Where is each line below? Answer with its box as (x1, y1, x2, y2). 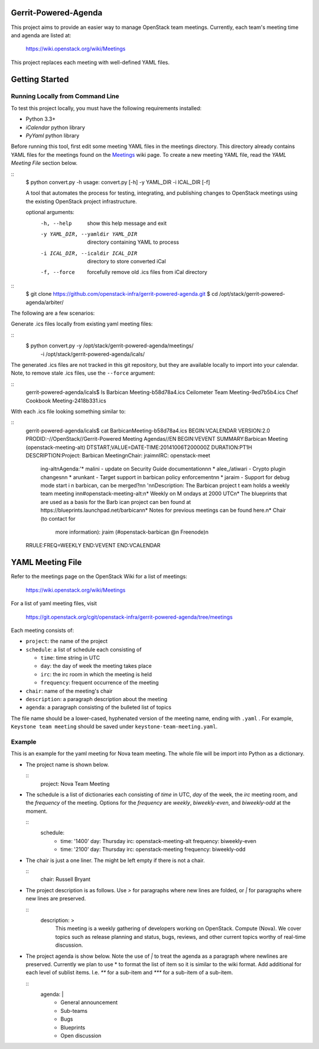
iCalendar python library (25, 124, 86, 131)
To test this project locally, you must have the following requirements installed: (11, 104, 202, 112)
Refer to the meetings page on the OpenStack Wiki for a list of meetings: (11, 573, 187, 580)
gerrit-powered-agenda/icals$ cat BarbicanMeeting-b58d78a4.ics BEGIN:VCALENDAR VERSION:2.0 (25, 427, 271, 434)
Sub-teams (60, 1007, 88, 1014)
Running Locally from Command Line (11, 92, 119, 101)
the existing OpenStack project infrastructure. (25, 198, 137, 205)
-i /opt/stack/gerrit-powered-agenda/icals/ (40, 350, 145, 357)
